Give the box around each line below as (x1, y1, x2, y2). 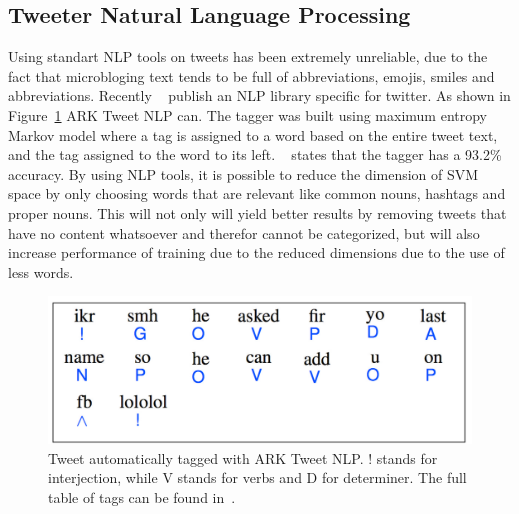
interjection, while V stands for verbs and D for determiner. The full (48, 467, 467, 488)
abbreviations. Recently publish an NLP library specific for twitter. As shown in (8, 85, 511, 106)
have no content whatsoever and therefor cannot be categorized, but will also (8, 222, 480, 243)
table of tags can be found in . (48, 486, 236, 507)
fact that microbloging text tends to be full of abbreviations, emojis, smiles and (8, 65, 495, 86)
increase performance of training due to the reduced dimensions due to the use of (8, 242, 505, 263)
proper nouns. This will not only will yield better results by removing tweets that (8, 202, 507, 223)
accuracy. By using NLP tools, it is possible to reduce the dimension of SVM (8, 163, 479, 184)
